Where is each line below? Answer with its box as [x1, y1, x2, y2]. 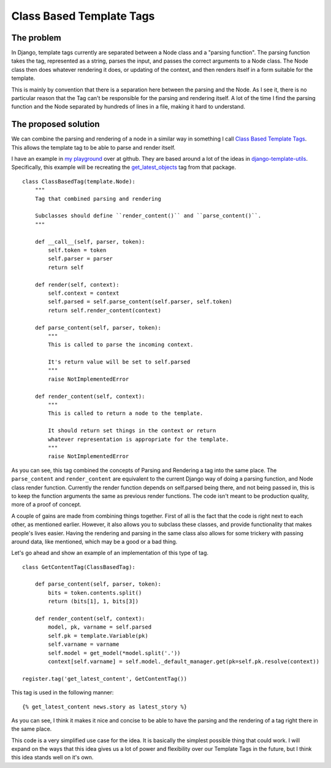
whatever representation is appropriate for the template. [48, 436, 229, 443]
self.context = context [48, 289, 120, 297]
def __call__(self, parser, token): [34, 238, 145, 245]
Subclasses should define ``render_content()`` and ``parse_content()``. [34, 212, 262, 219]
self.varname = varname [48, 641, 120, 648]
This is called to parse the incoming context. [48, 341, 194, 348]
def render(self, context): [34, 281, 120, 288]
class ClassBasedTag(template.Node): [22, 178, 136, 185]
